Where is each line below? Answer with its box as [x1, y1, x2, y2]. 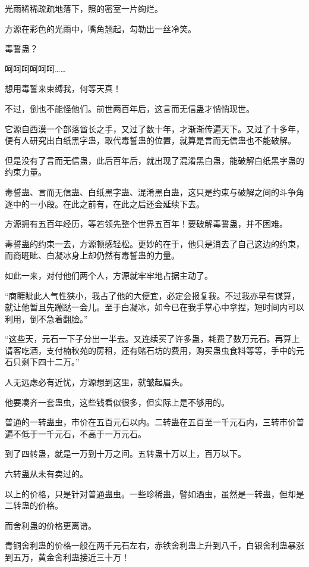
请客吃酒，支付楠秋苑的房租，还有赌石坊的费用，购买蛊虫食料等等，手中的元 [5, 344, 304, 356]
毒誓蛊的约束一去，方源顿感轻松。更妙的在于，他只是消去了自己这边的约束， [5, 237, 304, 250]
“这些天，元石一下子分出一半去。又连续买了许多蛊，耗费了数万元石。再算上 [5, 332, 300, 345]
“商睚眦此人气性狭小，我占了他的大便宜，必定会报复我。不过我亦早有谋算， [5, 289, 300, 301]
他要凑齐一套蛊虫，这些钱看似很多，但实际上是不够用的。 [5, 395, 229, 408]
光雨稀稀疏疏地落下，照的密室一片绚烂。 [5, 2, 163, 14]
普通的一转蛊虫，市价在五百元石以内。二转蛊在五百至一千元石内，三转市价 [5, 416, 296, 428]
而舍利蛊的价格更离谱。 [5, 519, 96, 531]
